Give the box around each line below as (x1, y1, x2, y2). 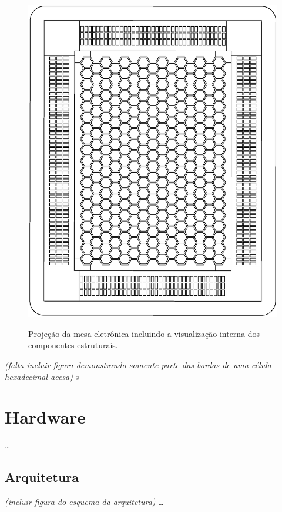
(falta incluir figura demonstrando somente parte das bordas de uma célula (5, 358, 271, 371)
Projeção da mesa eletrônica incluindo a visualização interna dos (28, 327, 260, 339)
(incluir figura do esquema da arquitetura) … (5, 496, 164, 508)
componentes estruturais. (28, 339, 118, 351)
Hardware (5, 405, 86, 429)
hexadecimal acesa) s (5, 370, 79, 382)
